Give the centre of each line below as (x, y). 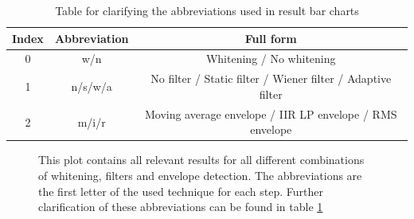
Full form (271, 38)
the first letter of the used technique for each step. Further (181, 191)
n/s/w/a (92, 86)
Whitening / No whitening (271, 59)
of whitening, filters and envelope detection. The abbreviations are (200, 175)
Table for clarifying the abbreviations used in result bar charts (207, 10)
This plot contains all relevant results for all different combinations (201, 160)
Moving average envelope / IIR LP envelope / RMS (271, 113)
